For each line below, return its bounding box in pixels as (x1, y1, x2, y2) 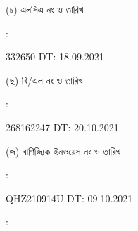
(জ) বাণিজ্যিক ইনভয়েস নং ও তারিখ (6, 143, 121, 158)
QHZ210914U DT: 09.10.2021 (6, 190, 133, 205)
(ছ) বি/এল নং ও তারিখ (6, 72, 83, 87)
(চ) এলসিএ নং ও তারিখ (6, 2, 84, 16)
